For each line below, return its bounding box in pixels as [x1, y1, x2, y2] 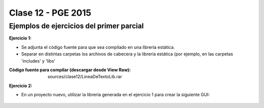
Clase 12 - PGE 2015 [9, 7, 91, 18]
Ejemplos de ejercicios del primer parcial [9, 22, 144, 30]
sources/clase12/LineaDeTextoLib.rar [47, 74, 122, 80]
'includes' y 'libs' [21, 58, 56, 64]
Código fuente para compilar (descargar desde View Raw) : [9, 66, 131, 73]
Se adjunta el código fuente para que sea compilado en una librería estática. [21, 44, 175, 50]
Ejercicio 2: [9, 83, 33, 88]
